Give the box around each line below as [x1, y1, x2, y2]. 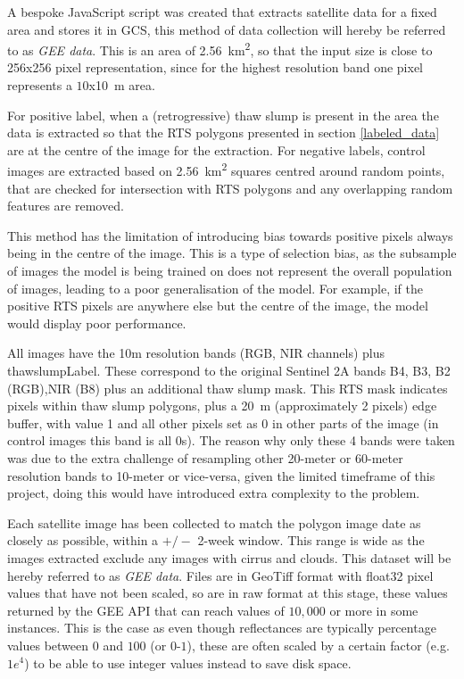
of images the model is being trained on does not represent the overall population [7, 261, 452, 280]
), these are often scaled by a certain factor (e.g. [186, 635, 450, 654]
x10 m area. [88, 76, 155, 95]
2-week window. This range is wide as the [197, 531, 425, 550]
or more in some [329, 600, 418, 619]
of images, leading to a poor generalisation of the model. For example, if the [7, 278, 423, 297]
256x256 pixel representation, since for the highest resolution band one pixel [7, 58, 423, 77]
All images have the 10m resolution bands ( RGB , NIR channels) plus [7, 344, 385, 362]
